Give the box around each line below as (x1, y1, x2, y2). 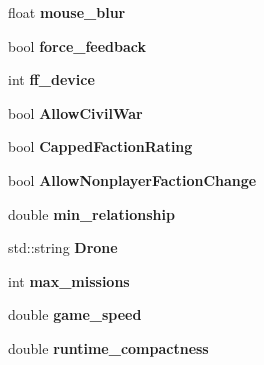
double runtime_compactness (8, 337, 209, 358)
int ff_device (8, 69, 95, 90)
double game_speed (8, 304, 142, 325)
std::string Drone (8, 237, 118, 258)
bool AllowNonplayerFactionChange (8, 169, 257, 190)
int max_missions (8, 270, 130, 291)
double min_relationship (8, 203, 175, 224)
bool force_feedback (8, 35, 147, 56)
